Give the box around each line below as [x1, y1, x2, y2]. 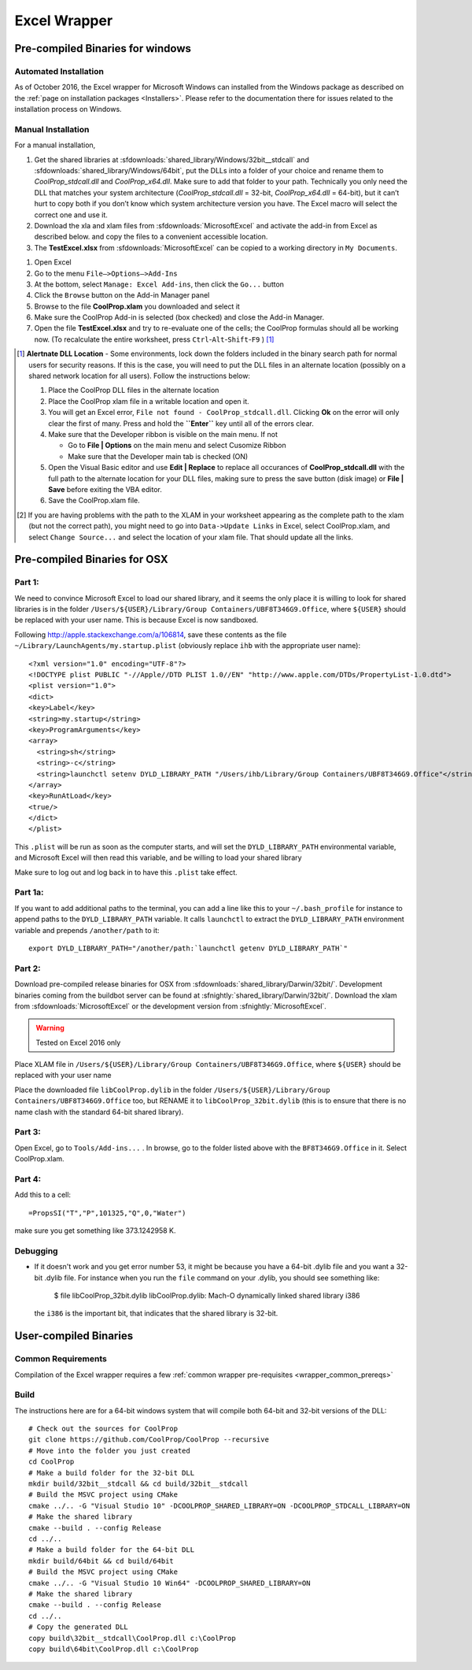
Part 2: [14, 963, 41, 974]
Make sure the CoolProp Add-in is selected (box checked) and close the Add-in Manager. [34, 313, 325, 322]
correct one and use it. [34, 209, 108, 220]
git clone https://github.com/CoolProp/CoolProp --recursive [28, 1435, 269, 1444]
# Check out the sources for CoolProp [28, 1424, 179, 1433]
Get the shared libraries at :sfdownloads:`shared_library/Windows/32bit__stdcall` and [34, 154, 310, 165]
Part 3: [14, 1127, 41, 1138]
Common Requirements [14, 1353, 108, 1365]
